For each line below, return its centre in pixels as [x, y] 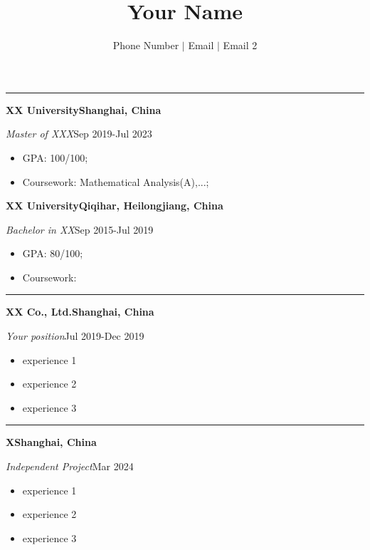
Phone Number [146, 45]
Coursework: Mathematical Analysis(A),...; [116, 181]
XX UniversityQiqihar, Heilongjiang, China [115, 206]
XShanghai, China [51, 442]
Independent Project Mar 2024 [70, 466]
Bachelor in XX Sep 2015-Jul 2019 [80, 229]
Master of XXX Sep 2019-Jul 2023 [79, 134]
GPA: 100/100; [55, 157]
